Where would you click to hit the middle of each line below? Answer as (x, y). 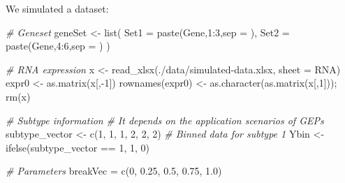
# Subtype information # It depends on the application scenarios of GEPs (165, 120)
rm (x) (18, 96)
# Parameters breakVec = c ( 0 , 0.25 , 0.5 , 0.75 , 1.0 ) (114, 171)
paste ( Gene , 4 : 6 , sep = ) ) (58, 46)
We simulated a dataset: (57, 8)
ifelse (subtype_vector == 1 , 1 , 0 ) (78, 147)
